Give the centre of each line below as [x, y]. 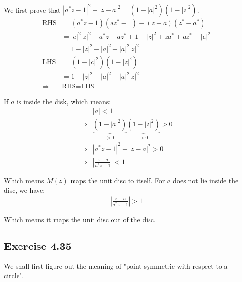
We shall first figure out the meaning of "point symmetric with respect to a [116, 266]
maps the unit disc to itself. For [118, 180]
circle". [14, 275]
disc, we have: [25, 190]
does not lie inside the [205, 180]
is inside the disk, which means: [64, 101]
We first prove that [32, 9]
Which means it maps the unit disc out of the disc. [80, 219]
